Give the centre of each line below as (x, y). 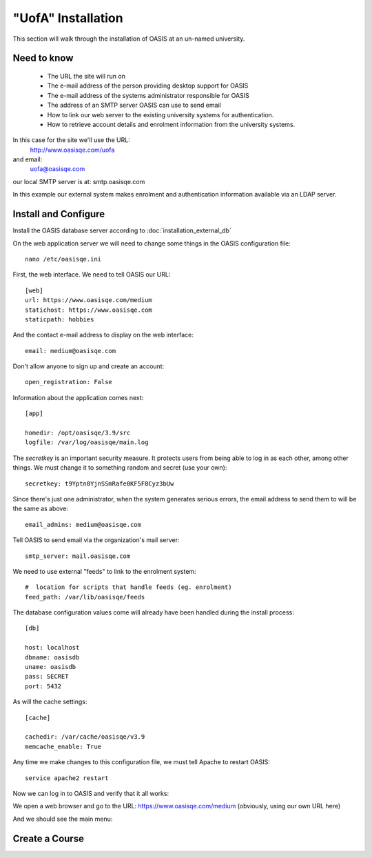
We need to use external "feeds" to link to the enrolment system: (104, 571)
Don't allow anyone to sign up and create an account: (89, 366)
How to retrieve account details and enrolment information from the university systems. (171, 124)
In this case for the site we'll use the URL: (71, 140)
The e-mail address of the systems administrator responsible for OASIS (148, 95)
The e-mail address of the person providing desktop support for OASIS (148, 86)
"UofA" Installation (68, 18)
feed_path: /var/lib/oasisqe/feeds (85, 597)
